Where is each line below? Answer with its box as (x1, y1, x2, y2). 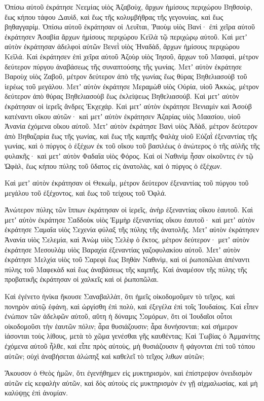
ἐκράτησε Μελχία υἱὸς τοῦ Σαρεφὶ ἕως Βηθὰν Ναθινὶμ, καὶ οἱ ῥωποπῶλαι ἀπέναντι (5, 254, 250, 265)
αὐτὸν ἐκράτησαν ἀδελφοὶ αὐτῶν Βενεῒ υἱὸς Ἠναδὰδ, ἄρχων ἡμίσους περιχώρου (5, 41, 240, 52)
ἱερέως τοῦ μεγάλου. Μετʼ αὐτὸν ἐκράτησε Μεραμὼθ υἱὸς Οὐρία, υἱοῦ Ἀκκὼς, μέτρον (5, 81, 259, 91)
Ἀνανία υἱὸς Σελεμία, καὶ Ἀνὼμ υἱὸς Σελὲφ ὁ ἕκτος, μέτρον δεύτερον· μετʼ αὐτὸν (5, 234, 250, 245)
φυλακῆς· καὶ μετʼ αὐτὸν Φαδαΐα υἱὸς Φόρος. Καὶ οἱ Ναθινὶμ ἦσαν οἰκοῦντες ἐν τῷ (5, 150, 253, 161)
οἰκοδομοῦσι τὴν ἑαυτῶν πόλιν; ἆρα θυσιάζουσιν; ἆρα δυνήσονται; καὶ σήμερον (5, 320, 238, 331)
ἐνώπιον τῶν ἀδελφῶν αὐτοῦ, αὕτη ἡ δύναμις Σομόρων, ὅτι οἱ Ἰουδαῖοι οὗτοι (5, 311, 233, 321)
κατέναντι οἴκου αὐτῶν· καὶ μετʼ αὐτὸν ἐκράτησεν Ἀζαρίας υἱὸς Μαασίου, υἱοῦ (5, 111, 241, 121)
